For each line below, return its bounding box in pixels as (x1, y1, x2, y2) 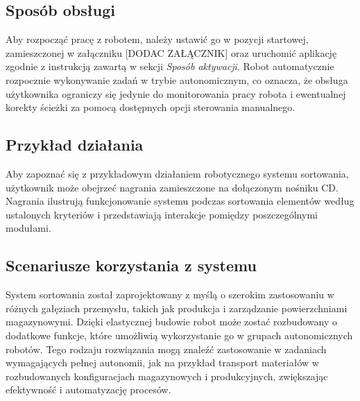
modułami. (6, 221, 51, 235)
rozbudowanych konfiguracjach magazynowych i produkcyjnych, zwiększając (6, 368, 328, 383)
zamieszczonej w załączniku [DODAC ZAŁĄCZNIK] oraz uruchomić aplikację (6, 45, 337, 60)
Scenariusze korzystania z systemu (6, 255, 257, 276)
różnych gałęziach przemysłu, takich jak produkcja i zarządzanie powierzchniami (6, 300, 348, 315)
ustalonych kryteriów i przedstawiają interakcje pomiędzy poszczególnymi (6, 207, 318, 221)
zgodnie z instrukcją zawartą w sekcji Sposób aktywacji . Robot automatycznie (6, 59, 334, 74)
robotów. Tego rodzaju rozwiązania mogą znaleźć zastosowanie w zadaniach (6, 341, 327, 356)
